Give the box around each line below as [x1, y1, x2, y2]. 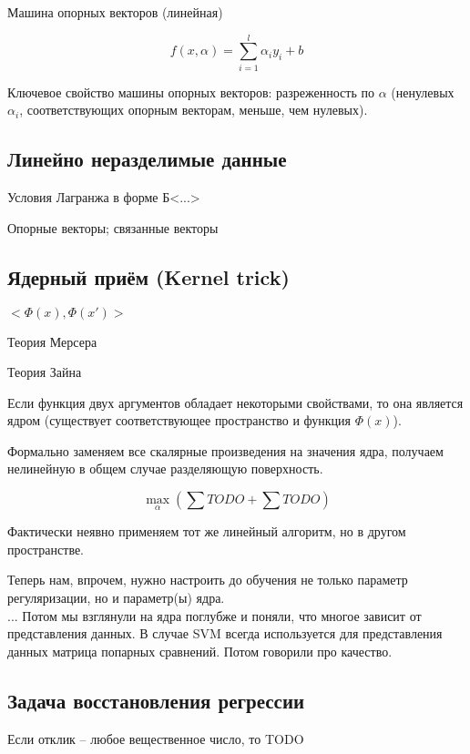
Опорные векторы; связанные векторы [7, 218, 219, 237]
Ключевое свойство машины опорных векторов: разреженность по [7, 82, 374, 101]
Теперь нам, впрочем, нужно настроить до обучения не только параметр [7, 570, 408, 589]
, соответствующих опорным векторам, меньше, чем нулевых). [19, 100, 368, 119]
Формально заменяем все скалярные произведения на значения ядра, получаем [7, 441, 444, 460]
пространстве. [7, 539, 85, 558]
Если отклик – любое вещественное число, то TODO [7, 729, 304, 748]
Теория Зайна [7, 362, 82, 382]
